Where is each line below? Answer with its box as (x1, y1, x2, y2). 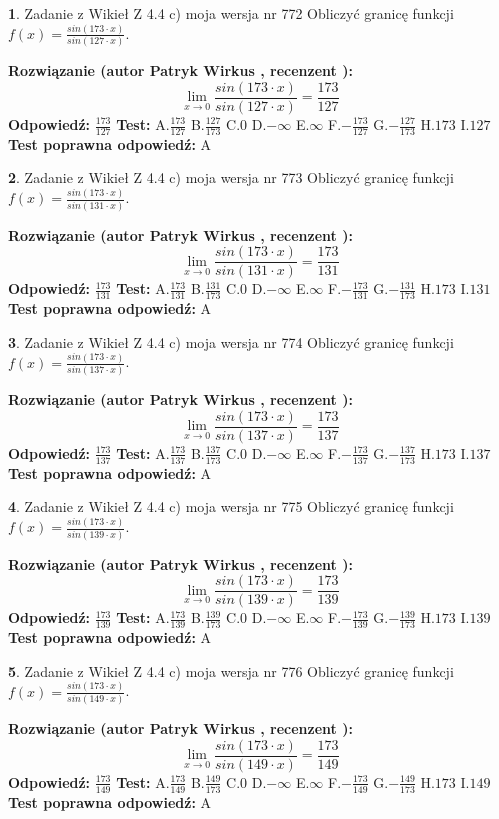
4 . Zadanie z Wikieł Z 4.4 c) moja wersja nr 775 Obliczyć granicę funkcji (8, 496, 454, 517)
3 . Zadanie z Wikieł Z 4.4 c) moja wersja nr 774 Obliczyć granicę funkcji (8, 331, 454, 352)
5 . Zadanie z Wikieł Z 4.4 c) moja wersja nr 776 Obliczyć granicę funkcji (8, 660, 454, 681)
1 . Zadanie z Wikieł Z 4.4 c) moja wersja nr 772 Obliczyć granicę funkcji (8, 3, 454, 23)
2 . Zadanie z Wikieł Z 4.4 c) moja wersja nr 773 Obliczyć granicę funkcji (8, 167, 454, 188)
